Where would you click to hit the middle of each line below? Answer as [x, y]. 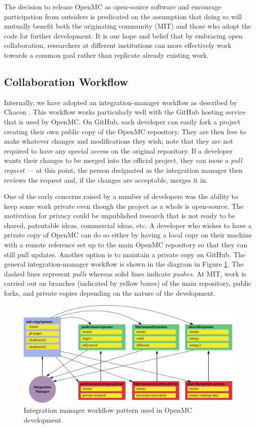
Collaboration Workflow [66, 81]
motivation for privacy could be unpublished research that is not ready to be [120, 215]
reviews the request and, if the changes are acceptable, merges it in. [106, 179]
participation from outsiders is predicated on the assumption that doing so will [123, 16]
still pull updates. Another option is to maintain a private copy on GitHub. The [125, 254]
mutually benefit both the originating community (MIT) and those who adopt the [128, 26]
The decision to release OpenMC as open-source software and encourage [113, 6]
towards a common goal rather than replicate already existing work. [106, 55]
